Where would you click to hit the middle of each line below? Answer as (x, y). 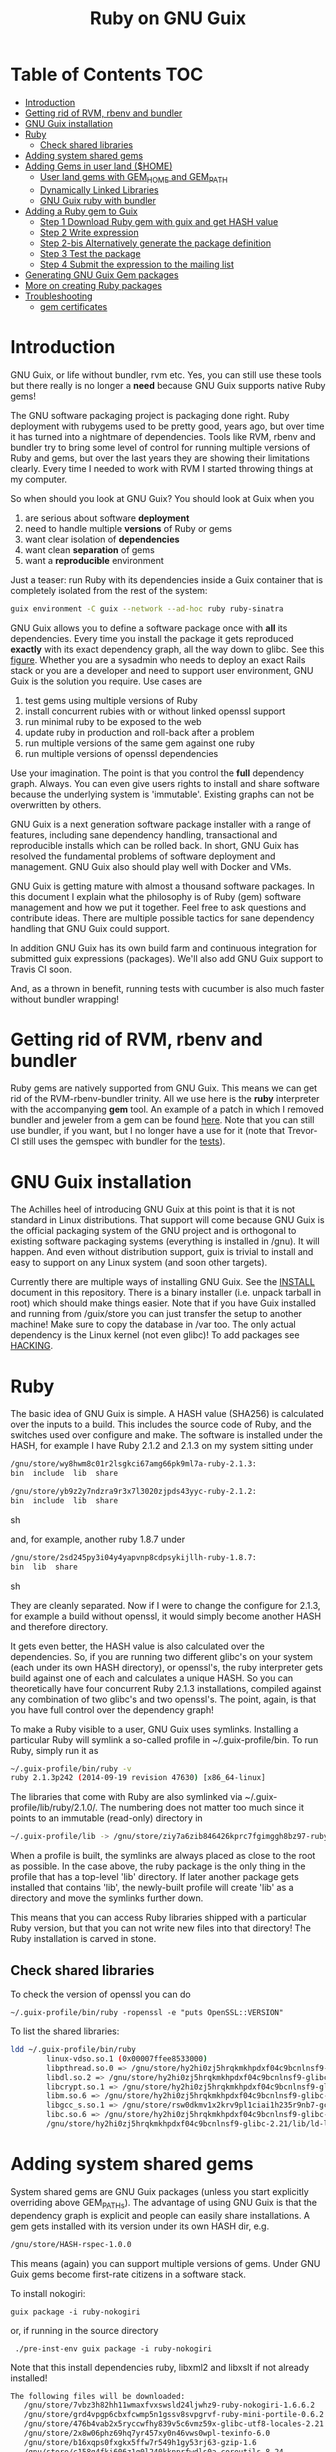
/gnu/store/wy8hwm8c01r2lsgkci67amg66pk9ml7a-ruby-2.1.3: (133, 1464)
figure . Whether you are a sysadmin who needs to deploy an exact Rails (158, 659)
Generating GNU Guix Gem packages (101, 274)
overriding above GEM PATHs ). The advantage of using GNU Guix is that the (164, 2203)
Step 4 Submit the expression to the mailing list (137, 264)
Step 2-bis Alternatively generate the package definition (155, 243)
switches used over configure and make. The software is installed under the (166, 1435)
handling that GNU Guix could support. (90, 928)
